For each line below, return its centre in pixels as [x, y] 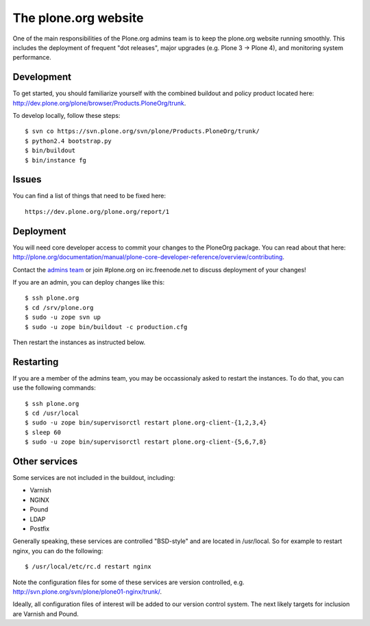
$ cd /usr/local [52, 413]
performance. [32, 58]
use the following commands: [54, 388]
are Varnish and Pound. [46, 614]
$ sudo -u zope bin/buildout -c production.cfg [106, 327]
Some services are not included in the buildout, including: [94, 478]
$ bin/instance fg [56, 160]
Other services [45, 461]
